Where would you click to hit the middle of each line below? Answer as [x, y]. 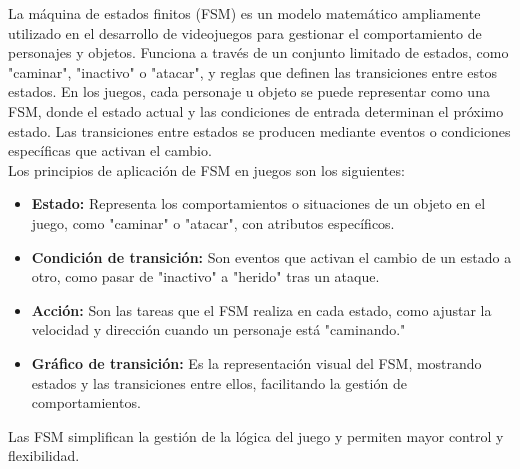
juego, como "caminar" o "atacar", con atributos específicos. [213, 222]
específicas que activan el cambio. [110, 150]
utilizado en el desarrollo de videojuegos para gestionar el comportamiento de [245, 32]
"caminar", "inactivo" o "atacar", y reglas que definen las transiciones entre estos [252, 71]
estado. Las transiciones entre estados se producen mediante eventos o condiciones [259, 130]
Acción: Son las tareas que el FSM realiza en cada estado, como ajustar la [261, 309]
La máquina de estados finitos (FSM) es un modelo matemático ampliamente [244, 13]
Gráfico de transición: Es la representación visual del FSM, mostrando [256, 362]
